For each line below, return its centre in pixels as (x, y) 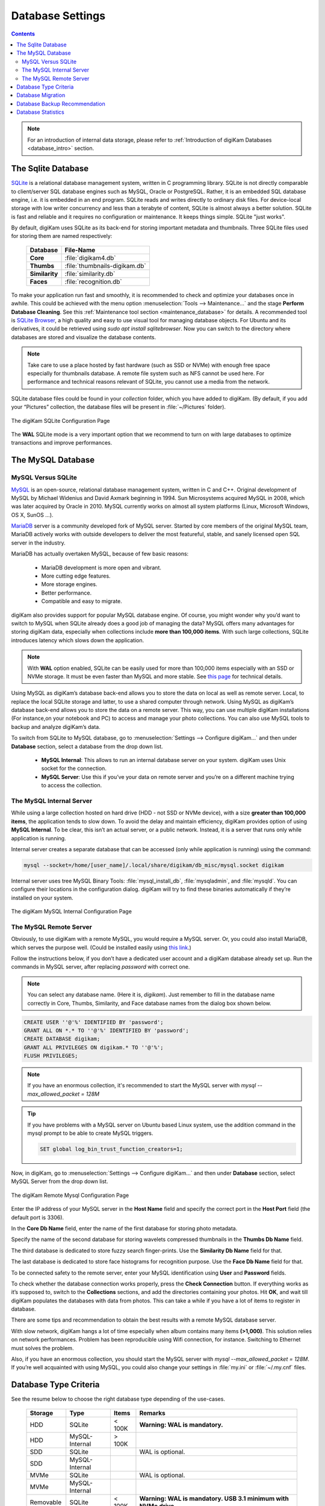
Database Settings (58, 16)
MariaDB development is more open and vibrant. (101, 567)
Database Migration (41, 95)
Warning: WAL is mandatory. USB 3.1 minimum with (214, 1498)
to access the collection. (72, 786)
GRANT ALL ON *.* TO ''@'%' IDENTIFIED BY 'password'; (106, 1030)
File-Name (80, 250)
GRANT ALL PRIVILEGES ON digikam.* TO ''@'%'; (94, 1047)
